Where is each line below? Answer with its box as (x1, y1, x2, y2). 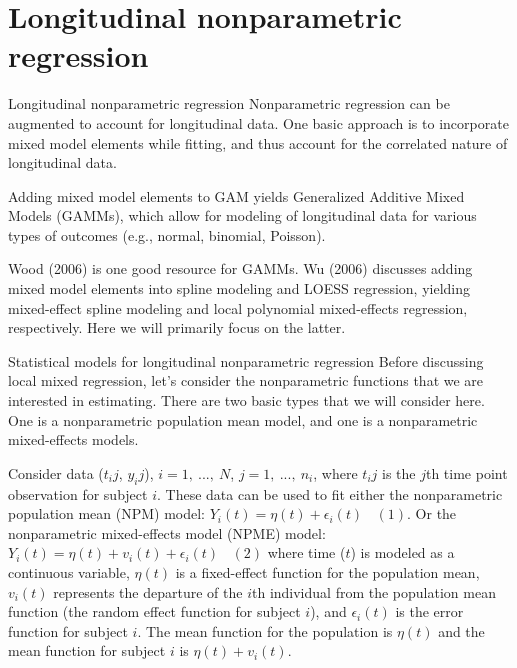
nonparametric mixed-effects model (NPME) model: (8, 522, 326, 543)
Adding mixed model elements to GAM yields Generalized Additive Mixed (8, 185, 465, 206)
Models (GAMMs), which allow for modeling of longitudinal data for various (8, 205, 477, 226)
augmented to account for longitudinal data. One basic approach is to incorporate (8, 112, 509, 133)
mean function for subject (8, 640, 166, 661)
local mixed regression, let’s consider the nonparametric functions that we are (8, 370, 484, 391)
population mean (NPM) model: (8, 503, 206, 524)
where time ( (267, 542, 346, 563)
